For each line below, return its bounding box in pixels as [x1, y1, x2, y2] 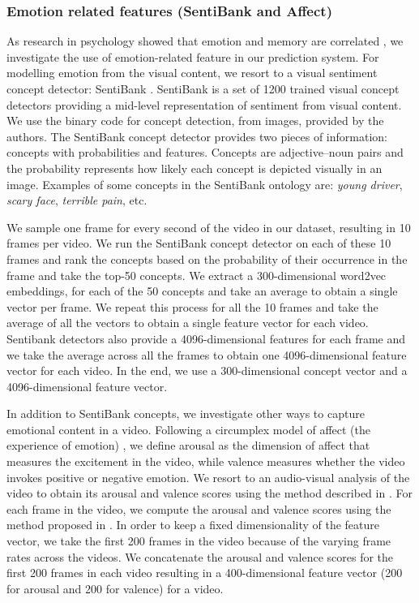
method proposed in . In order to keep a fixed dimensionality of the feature [6, 516, 380, 533]
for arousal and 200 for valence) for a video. [6, 579, 224, 597]
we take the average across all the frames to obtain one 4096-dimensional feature [6, 346, 407, 363]
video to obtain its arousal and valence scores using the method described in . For [6, 485, 413, 502]
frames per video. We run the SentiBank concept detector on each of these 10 [6, 235, 391, 252]
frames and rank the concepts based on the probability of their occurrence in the [6, 250, 408, 267]
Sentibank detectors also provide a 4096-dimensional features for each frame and [6, 329, 406, 347]
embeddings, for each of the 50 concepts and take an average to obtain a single [6, 282, 398, 299]
